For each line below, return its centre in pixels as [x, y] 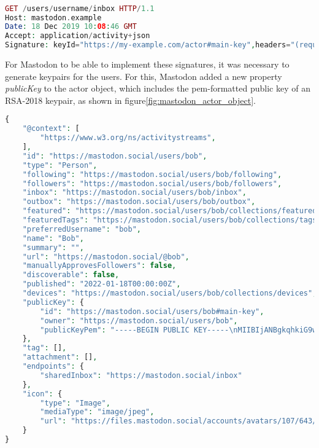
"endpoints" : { [53, 367]
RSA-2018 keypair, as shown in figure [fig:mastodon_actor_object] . [130, 100]
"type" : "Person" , [60, 165]
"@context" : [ [51, 129]
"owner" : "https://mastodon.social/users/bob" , [139, 320]
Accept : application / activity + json [78, 36]
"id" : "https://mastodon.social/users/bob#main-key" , [152, 311]
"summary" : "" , [53, 247]
